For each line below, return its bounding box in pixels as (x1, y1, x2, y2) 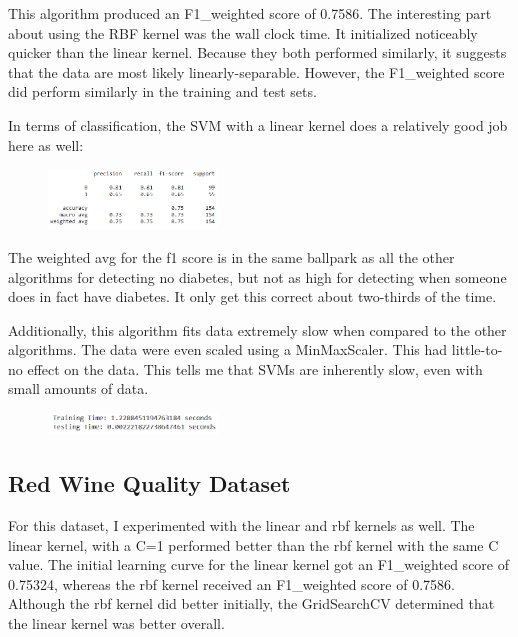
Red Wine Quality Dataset (8, 468, 291, 499)
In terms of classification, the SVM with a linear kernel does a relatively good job (8, 114, 508, 135)
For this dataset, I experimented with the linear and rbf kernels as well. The (8, 514, 475, 535)
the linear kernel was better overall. (8, 612, 225, 633)
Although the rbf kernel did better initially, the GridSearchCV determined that (8, 593, 495, 614)
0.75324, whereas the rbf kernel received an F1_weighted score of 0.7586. (8, 573, 455, 594)
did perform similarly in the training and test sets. (8, 81, 317, 102)
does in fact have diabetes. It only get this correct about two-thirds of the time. (8, 286, 497, 307)
